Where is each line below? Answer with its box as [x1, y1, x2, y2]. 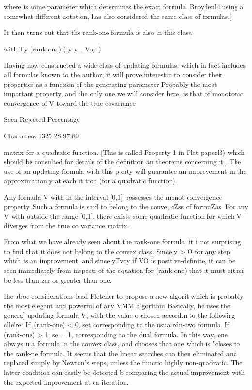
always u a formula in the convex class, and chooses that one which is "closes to [4, 339, 240, 349]
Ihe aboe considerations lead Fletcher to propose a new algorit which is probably [4, 291, 244, 301]
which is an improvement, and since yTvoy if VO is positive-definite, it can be [4, 255, 236, 266]
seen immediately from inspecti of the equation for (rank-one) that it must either [4, 265, 245, 275]
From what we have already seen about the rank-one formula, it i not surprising [4, 237, 241, 247]
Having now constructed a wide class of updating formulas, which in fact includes [4, 60, 246, 70]
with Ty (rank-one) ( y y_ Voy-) [4, 43, 101, 53]
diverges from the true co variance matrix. [4, 220, 129, 230]
